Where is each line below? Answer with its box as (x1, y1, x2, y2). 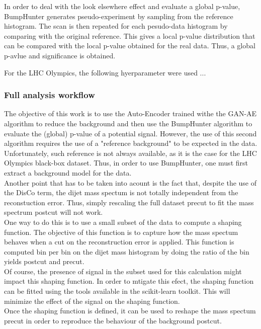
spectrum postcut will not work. (4, 207, 103, 217)
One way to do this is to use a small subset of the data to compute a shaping (4, 216, 242, 227)
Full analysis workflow (4, 89, 95, 101)
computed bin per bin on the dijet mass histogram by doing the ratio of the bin (4, 246, 249, 257)
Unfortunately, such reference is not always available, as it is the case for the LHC (4, 147, 257, 158)
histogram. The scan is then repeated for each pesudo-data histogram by (4, 21, 228, 31)
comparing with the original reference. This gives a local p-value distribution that (4, 30, 255, 41)
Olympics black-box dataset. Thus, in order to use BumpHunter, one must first (4, 157, 248, 168)
